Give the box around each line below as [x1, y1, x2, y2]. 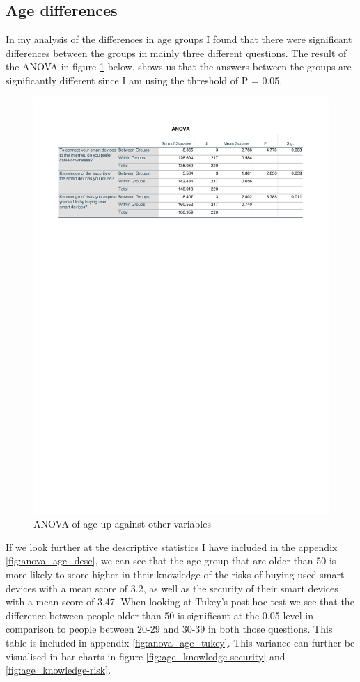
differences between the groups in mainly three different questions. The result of [6, 45, 347, 60]
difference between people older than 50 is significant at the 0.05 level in [6, 608, 313, 622]
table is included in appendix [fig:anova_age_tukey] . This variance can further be [6, 635, 355, 650]
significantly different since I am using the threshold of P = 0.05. [6, 72, 283, 87]
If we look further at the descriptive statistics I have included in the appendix [6, 539, 338, 554]
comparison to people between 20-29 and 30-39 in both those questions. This [6, 621, 333, 636]
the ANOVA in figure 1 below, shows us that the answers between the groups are [6, 59, 352, 74]
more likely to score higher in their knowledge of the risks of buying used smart [6, 567, 345, 582]
